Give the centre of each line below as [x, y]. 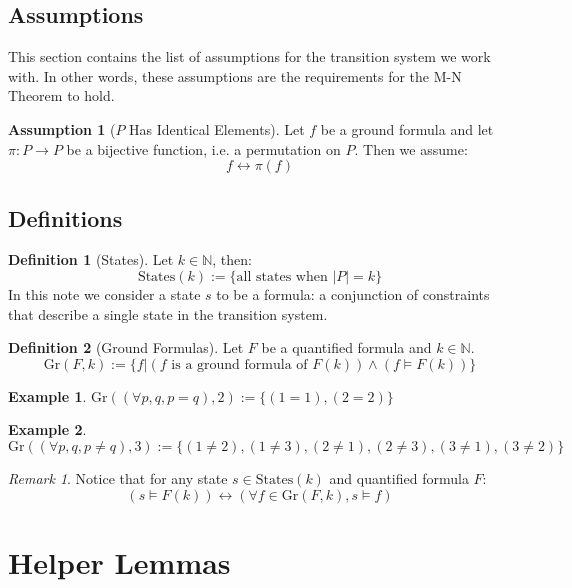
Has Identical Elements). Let [217, 128]
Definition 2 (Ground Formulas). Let [126, 347]
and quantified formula [399, 477]
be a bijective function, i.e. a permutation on [203, 148]
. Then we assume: [411, 148]
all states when [282, 276]
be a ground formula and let [407, 128]
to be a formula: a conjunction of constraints [353, 293]
